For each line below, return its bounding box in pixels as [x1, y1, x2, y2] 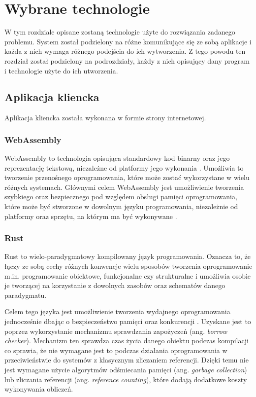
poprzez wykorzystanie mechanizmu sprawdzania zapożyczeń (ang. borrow [4, 325, 227, 336]
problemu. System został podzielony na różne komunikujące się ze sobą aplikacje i [4, 36, 252, 46]
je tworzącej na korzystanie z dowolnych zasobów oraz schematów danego [4, 280, 225, 290]
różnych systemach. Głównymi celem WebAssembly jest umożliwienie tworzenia [4, 181, 244, 192]
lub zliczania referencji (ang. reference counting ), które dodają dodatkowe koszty [4, 374, 247, 384]
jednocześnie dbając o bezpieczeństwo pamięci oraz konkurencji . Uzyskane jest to [4, 316, 251, 326]
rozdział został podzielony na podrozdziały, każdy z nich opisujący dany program [4, 55, 250, 66]
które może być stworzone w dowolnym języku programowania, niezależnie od [4, 201, 238, 212]
